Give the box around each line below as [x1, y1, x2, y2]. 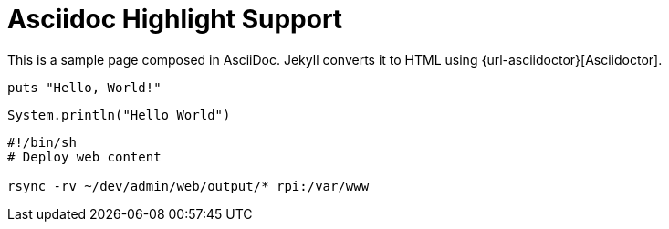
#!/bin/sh [7, 134, 77, 150]
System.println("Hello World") [7, 107, 231, 122]
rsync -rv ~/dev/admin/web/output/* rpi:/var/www [7, 178, 370, 193]
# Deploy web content [7, 149, 162, 164]
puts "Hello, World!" [7, 79, 162, 95]
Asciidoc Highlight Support [7, 4, 343, 35]
